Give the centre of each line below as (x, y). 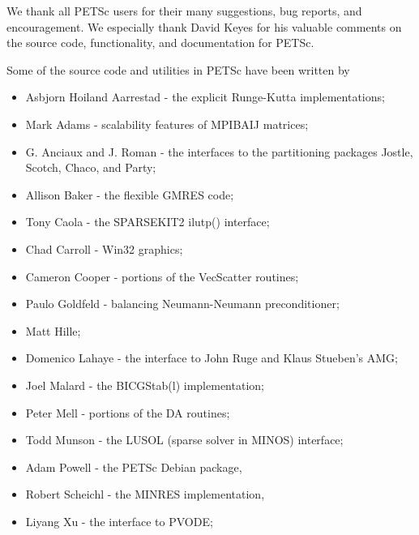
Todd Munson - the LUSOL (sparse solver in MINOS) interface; (184, 440)
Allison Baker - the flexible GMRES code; (130, 194)
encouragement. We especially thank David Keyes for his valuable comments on (204, 26)
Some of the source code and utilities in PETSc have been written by (178, 69)
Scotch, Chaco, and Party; (91, 167)
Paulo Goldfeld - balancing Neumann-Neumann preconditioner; (182, 304)
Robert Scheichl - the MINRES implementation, (145, 494)
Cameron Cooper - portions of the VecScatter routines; (162, 276)
